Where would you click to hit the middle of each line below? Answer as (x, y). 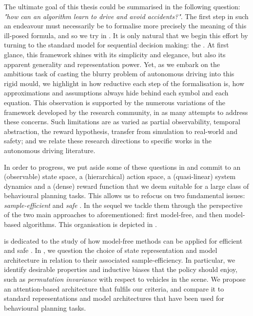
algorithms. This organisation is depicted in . (90, 224)
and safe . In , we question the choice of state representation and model (111, 250)
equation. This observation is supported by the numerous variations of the (115, 102)
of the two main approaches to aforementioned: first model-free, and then (113, 214)
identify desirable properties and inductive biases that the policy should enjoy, (121, 269)
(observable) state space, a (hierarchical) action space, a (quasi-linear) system (120, 176)
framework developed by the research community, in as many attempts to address (126, 112)
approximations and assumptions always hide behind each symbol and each (116, 93)
